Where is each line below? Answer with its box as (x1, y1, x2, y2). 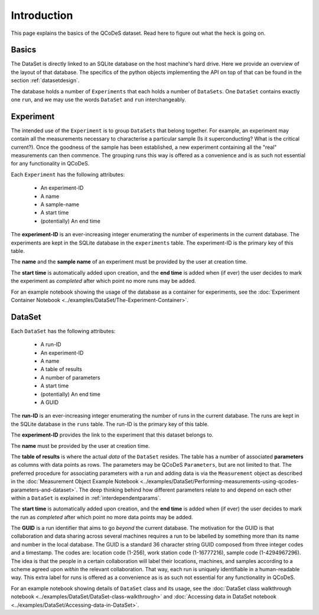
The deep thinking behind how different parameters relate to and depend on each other (79, 486, 292, 493)
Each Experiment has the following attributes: (11, 171, 125, 178)
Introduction (11, 9, 73, 22)
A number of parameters (40, 374, 100, 381)
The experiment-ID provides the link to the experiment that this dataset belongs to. (11, 431, 214, 438)
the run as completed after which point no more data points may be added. (11, 513, 193, 520)
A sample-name (40, 201, 80, 208)
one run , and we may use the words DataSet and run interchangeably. (11, 96, 186, 103)
